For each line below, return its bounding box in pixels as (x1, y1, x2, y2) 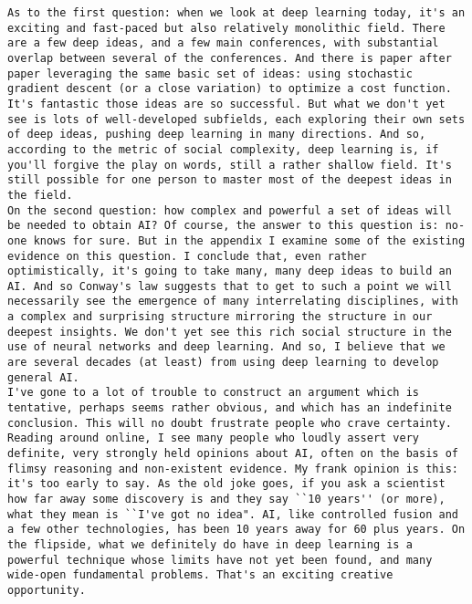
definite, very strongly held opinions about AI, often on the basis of (7, 447, 458, 461)
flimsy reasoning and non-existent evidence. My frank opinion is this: (7, 462, 458, 475)
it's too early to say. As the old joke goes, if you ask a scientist (7, 477, 446, 491)
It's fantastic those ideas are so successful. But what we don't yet (7, 97, 446, 110)
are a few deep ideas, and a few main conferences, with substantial (7, 36, 439, 50)
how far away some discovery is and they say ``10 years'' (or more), (7, 493, 446, 505)
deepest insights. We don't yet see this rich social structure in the (7, 325, 452, 338)
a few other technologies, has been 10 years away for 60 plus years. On (7, 523, 466, 536)
